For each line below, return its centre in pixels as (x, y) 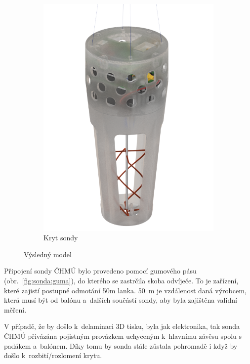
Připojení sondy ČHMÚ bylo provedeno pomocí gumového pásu (100, 271)
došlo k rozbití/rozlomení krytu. (53, 355)
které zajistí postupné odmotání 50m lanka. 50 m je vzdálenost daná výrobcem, (125, 290)
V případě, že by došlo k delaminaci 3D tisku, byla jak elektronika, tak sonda (122, 326)
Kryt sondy (61, 238)
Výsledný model (48, 254)
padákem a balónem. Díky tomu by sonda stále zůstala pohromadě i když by (121, 345)
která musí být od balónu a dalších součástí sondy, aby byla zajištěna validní (121, 300)
